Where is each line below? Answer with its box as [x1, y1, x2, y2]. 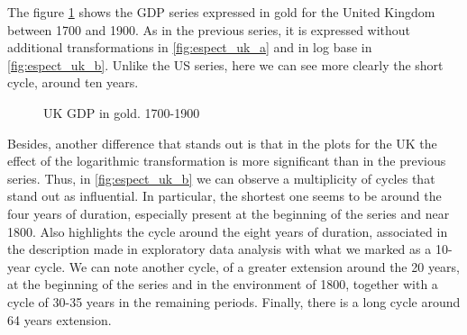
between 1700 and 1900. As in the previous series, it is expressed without [7, 20, 411, 39]
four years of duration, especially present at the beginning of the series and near [7, 204, 450, 222]
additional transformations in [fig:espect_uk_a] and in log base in [7, 38, 372, 57]
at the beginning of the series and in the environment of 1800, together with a [7, 275, 438, 294]
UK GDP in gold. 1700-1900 [43, 103, 200, 122]
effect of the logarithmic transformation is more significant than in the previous [7, 151, 446, 170]
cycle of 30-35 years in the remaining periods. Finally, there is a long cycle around [7, 292, 461, 311]
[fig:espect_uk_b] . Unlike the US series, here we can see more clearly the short [7, 55, 444, 74]
